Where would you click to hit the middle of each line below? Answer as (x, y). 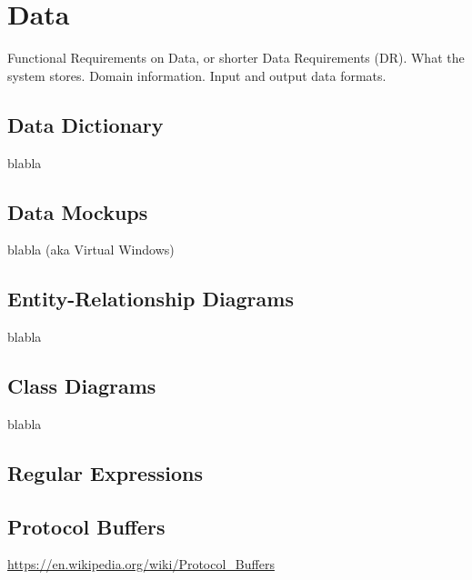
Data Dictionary (85, 124)
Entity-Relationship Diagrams (151, 299)
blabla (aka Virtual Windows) (91, 250)
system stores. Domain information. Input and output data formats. (197, 75)
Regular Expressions (105, 472)
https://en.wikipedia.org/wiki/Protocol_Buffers (141, 564)
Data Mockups (78, 211)
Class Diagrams (82, 386)
